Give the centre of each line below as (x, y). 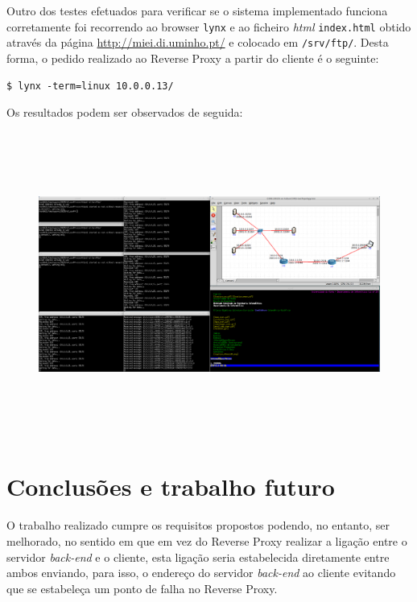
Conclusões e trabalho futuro (171, 487)
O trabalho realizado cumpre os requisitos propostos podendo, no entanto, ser (198, 525)
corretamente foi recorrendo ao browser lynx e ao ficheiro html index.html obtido (209, 26)
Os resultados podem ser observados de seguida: (125, 112)
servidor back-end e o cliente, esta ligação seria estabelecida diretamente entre (198, 557)
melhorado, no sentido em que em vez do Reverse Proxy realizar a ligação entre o (207, 540)
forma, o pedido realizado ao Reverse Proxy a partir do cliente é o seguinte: (193, 58)
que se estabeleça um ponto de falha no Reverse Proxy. (142, 588)
